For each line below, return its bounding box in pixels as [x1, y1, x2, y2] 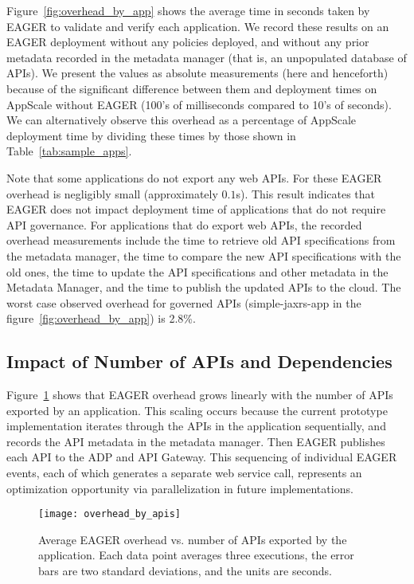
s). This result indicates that [236, 185, 376, 202]
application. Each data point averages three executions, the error [38, 547, 354, 563]
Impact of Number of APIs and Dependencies [6, 349, 393, 374]
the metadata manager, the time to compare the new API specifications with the [6, 247, 401, 264]
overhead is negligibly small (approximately [6, 185, 218, 202]
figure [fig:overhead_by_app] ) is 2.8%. [6, 310, 196, 327]
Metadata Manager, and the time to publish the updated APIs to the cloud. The [6, 279, 401, 296]
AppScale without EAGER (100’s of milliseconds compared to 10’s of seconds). [6, 96, 392, 112]
